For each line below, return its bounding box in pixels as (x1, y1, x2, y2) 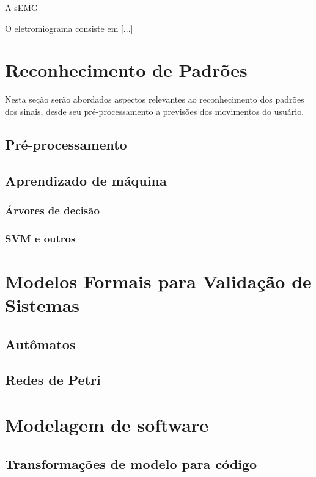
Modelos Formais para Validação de (5, 268, 312, 293)
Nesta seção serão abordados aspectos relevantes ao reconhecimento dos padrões (5, 93, 304, 106)
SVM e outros (5, 230, 76, 246)
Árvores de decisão (5, 202, 100, 217)
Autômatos (5, 334, 76, 353)
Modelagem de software (5, 412, 208, 437)
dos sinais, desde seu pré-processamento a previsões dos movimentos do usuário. (5, 104, 304, 117)
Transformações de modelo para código (5, 454, 257, 473)
